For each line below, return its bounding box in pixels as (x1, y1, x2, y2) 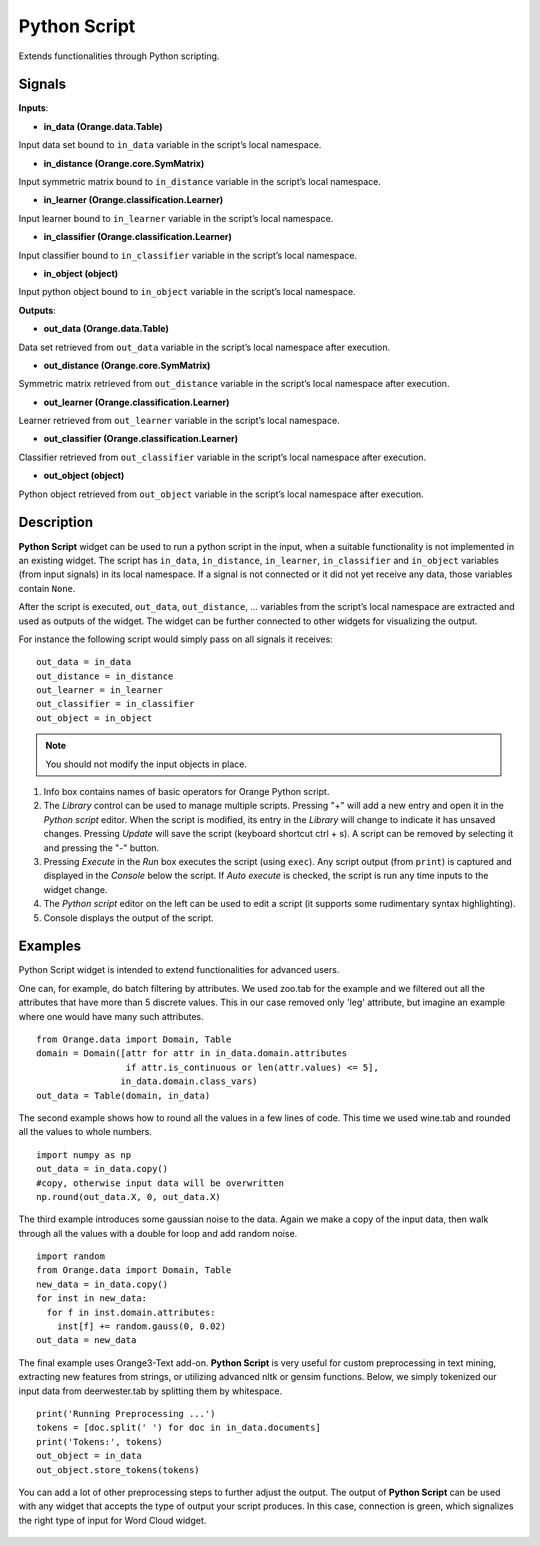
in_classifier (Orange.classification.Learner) (43, 231, 232, 243)
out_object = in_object (36, 712, 153, 724)
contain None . (18, 582, 76, 594)
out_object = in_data (36, 1450, 142, 1462)
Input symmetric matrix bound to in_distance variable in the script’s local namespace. (18, 176, 382, 188)
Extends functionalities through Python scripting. (18, 50, 220, 62)
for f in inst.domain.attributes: (46, 1306, 216, 1318)
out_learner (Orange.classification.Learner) (43, 396, 230, 408)
